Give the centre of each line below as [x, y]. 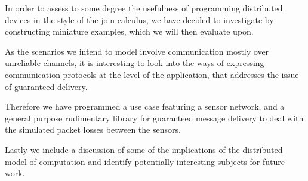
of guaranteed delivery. [46, 86]
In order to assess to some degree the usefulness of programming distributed [144, 8]
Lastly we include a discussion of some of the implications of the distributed [144, 149]
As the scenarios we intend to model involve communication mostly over [137, 51]
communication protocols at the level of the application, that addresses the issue [152, 74]
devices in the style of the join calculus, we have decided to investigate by [139, 19]
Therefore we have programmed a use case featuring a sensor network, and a [145, 106]
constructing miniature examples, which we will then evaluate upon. [129, 31]
